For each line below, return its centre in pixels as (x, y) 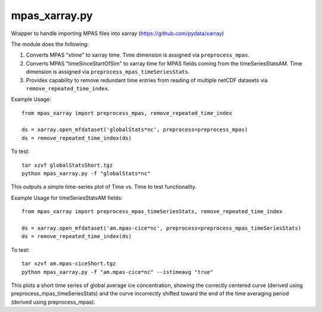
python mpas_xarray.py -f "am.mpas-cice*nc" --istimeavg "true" (118, 272)
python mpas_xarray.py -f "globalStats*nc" (86, 174)
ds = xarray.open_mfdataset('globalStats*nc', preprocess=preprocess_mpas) (135, 130)
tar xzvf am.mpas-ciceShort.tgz (69, 264)
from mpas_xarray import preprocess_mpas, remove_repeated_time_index (127, 113)
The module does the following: (50, 44)
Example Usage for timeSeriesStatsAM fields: (67, 198)
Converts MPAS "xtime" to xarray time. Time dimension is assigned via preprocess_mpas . (138, 55)
